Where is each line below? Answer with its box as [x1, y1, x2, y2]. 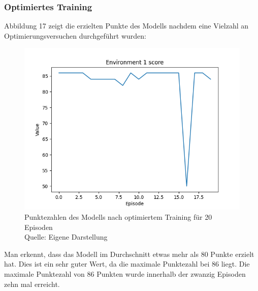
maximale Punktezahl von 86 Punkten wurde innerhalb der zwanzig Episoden [4, 268, 246, 279]
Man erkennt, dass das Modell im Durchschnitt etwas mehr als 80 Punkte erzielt [4, 248, 254, 259]
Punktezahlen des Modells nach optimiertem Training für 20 [24, 212, 212, 222]
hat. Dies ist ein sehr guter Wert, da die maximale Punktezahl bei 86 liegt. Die [4, 258, 250, 269]
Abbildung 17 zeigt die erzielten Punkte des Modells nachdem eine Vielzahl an [4, 20, 249, 31]
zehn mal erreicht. [4, 278, 60, 289]
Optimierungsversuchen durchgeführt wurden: [4, 30, 147, 41]
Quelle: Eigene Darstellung [24, 231, 108, 242]
